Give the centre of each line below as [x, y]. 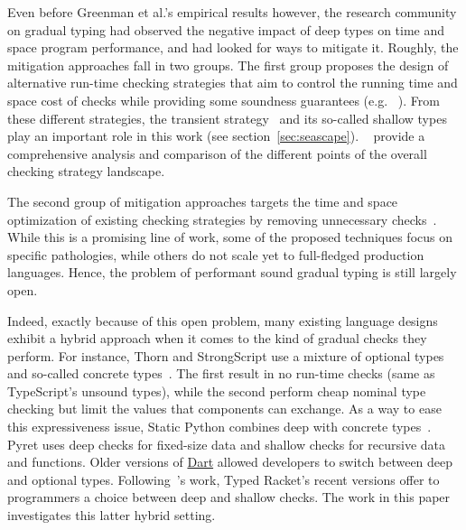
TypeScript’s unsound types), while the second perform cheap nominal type [217, 391]
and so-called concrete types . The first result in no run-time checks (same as [221, 373]
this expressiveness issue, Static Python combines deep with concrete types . [219, 427]
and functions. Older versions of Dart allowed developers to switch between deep [230, 462]
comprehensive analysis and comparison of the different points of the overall [217, 153]
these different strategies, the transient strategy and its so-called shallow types [227, 118]
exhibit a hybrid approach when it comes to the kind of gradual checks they [217, 338]
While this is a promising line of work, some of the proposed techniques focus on [230, 237]
